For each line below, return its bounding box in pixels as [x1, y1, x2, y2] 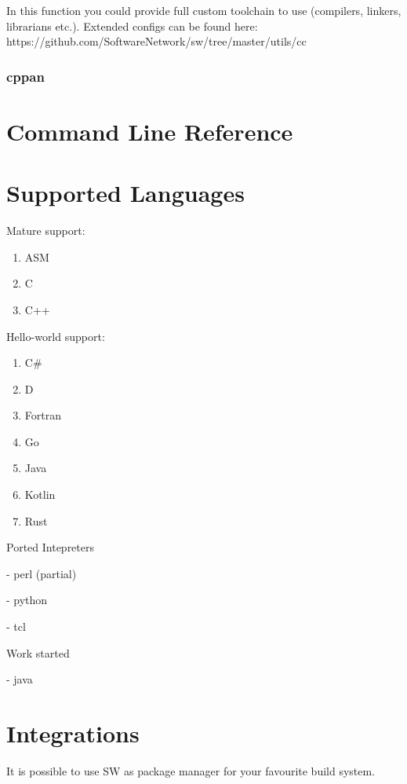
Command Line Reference [6, 115, 293, 147]
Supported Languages [6, 177, 245, 209]
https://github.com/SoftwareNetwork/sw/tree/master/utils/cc [6, 33, 307, 49]
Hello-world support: [6, 328, 105, 344]
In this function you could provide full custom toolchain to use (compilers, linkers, [6, 2, 402, 18]
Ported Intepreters [6, 539, 94, 555]
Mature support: [6, 222, 85, 239]
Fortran [24, 407, 61, 423]
